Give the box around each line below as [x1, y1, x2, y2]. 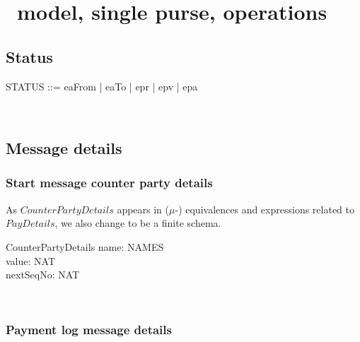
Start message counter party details [6, 174, 213, 191]
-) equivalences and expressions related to [175, 201, 354, 216]
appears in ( [117, 201, 170, 216]
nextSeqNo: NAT [6, 267, 80, 282]
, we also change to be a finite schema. [54, 216, 221, 230]
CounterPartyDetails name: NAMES [6, 239, 164, 254]
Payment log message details [6, 321, 172, 338]
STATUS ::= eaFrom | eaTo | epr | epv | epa [6, 78, 198, 93]
